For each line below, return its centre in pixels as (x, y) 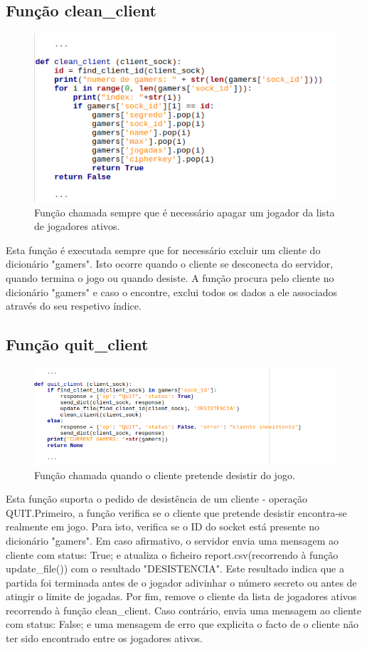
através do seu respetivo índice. (74, 306)
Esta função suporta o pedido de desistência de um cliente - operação (157, 499)
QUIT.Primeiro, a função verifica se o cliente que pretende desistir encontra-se (176, 512)
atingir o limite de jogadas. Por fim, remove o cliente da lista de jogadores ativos (181, 596)
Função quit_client (77, 344)
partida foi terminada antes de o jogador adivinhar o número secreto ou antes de (181, 582)
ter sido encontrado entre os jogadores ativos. (104, 638)
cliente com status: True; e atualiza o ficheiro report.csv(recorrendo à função (172, 554)
